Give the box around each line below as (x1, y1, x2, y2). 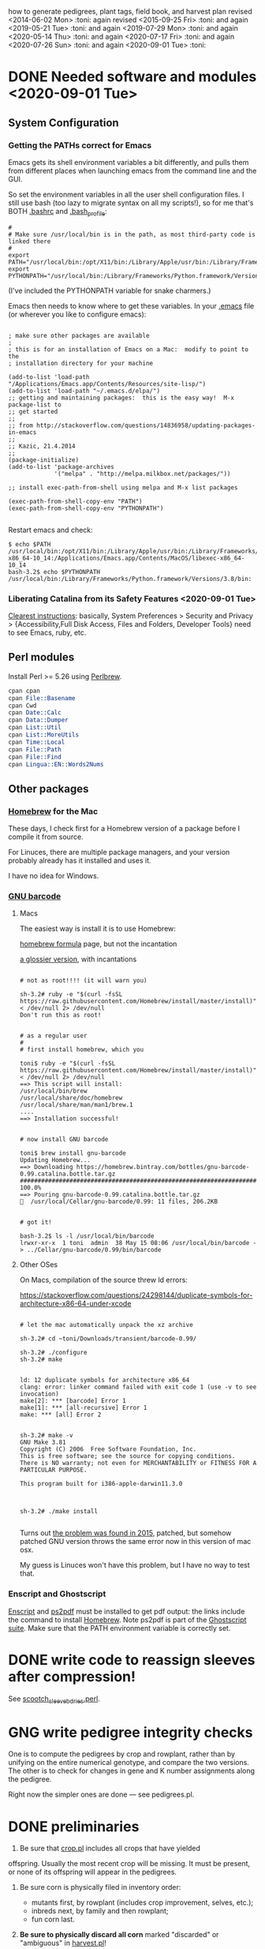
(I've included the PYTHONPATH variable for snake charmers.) (8, 286, 211, 295)
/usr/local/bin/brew (19, 1087, 88, 1096)
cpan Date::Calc (8, 709, 62, 717)
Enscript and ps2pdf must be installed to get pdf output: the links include (8, 1606, 245, 1616)
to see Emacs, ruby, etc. (8, 628, 87, 637)
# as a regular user (19, 1032, 88, 1040)
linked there (8, 237, 51, 245)
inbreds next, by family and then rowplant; (31, 1906, 169, 1916)
